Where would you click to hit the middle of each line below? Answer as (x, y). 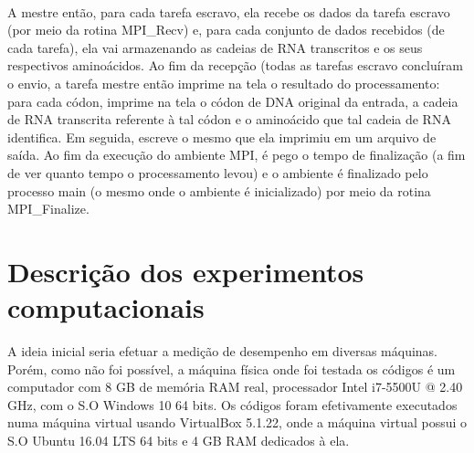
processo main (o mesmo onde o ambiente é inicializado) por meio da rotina (219, 190)
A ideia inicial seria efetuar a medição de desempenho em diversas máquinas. (223, 351)
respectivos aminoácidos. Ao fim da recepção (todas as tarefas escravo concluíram (235, 65)
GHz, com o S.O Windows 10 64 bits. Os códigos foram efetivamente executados (232, 404)
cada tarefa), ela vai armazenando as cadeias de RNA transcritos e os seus (215, 47)
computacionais (106, 307)
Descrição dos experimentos (186, 271)
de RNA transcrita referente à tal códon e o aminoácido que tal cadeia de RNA (229, 119)
